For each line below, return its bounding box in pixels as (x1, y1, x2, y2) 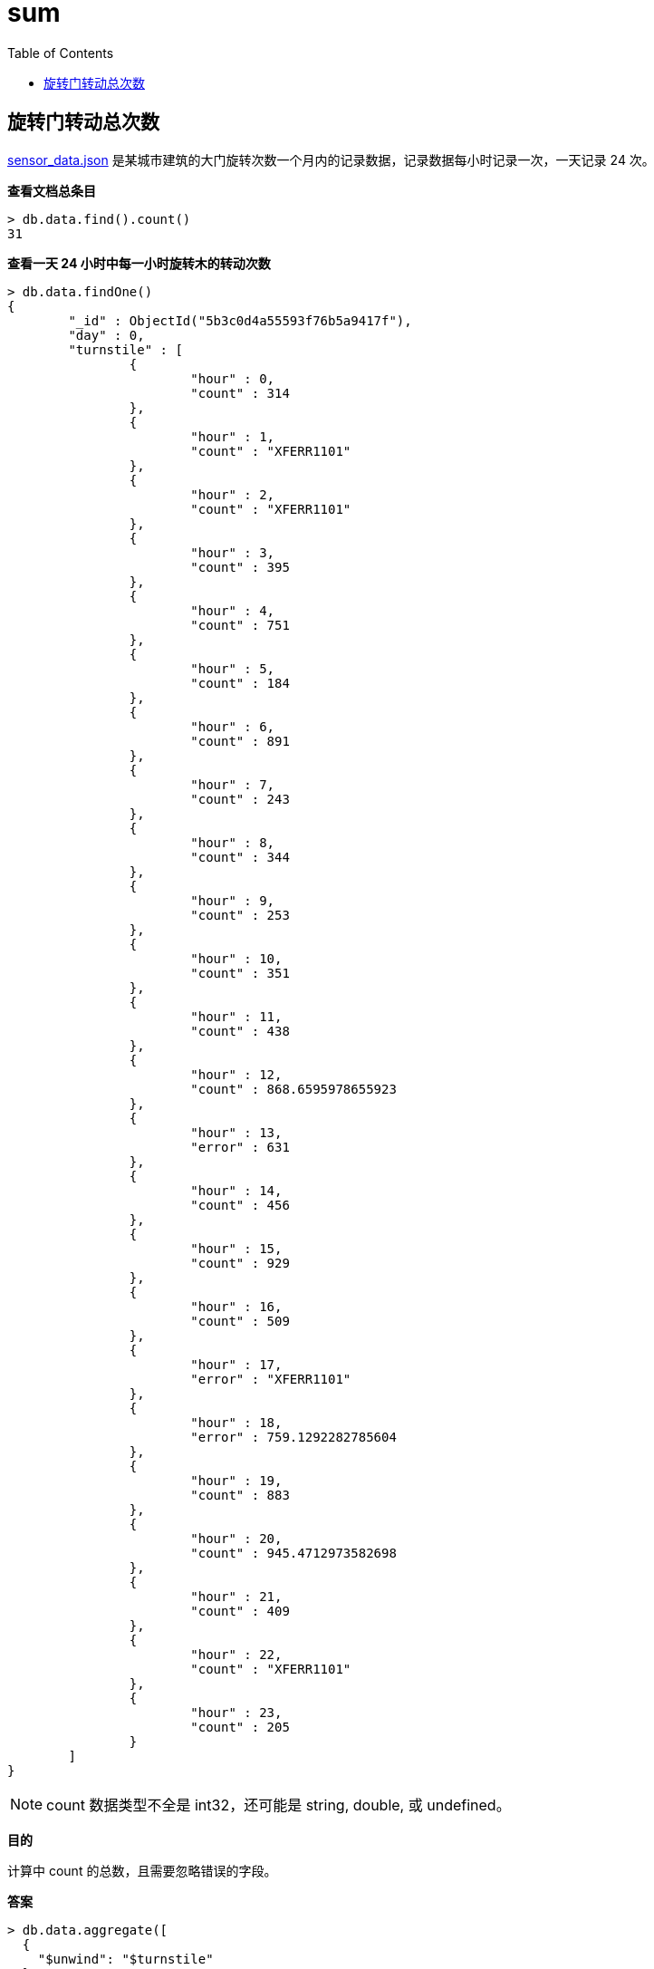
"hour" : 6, (190, 719, 275, 734)
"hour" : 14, (190, 1182, 283, 1198)
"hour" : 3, (190, 545, 275, 560)
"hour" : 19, (190, 1472, 283, 1488)
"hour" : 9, (190, 893, 275, 908)
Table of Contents (7, 44, 114, 61)
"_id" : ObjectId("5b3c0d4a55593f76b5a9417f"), (68, 313, 412, 328)
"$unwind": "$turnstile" (37, 1951, 214, 1966)
